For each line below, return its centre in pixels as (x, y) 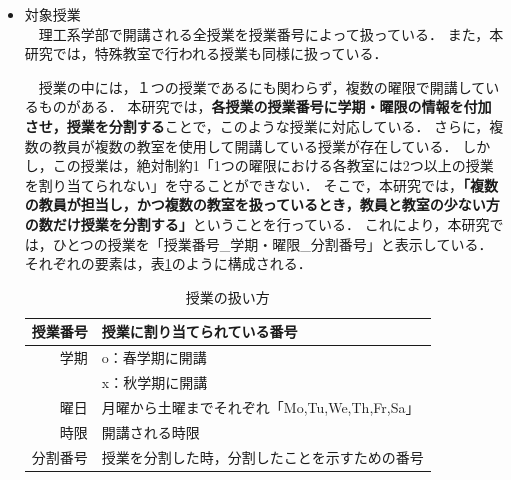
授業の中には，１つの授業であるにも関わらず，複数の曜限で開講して (262, 86)
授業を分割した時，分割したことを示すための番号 (262, 456)
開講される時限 (150, 431)
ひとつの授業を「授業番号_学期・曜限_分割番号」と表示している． (272, 243)
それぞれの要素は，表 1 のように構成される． (168, 263)
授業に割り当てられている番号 (199, 331)
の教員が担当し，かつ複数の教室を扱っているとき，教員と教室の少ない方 (262, 204)
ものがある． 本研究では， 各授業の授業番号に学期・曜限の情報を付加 (265, 106)
